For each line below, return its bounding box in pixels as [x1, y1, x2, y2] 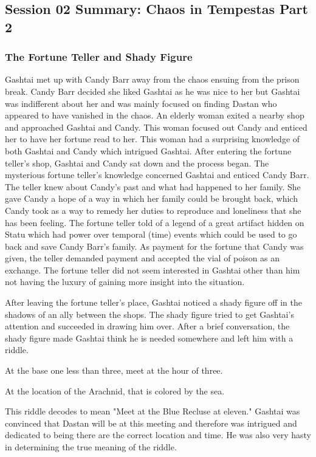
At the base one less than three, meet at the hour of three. [5, 364, 223, 377]
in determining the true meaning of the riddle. [5, 441, 177, 453]
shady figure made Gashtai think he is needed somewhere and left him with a [5, 331, 294, 344]
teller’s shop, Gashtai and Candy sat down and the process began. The [5, 156, 269, 169]
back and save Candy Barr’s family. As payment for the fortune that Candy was [5, 239, 304, 252]
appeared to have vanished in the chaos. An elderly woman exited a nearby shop [5, 109, 304, 122]
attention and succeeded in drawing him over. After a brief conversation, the [5, 320, 290, 332]
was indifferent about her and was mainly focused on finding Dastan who [5, 97, 277, 109]
